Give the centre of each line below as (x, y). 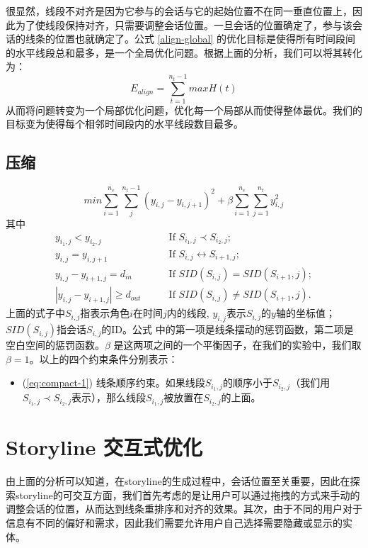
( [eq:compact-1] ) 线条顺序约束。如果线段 (114, 382)
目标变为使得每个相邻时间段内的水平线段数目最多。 (125, 124)
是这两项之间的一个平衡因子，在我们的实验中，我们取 (237, 345)
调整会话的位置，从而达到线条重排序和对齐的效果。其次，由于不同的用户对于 (184, 509)
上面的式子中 (35, 313)
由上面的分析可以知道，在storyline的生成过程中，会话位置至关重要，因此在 (178, 481)
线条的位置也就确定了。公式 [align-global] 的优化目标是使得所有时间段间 (190, 39)
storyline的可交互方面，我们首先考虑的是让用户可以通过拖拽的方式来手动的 (188, 494)
